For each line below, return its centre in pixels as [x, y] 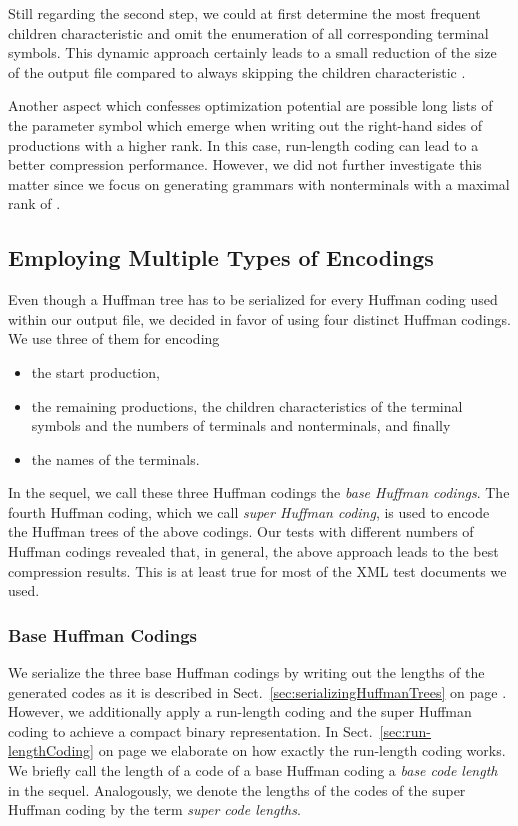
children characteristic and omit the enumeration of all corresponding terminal [248, 32]
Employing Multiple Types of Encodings [221, 257]
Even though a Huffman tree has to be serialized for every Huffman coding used [253, 299]
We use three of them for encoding [114, 338]
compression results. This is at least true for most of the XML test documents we [257, 570]
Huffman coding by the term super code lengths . [154, 809]
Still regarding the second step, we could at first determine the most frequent [244, 13]
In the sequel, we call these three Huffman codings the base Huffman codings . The [259, 492]
